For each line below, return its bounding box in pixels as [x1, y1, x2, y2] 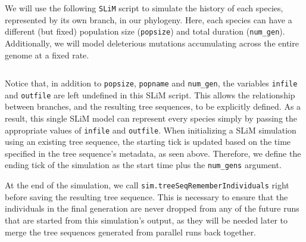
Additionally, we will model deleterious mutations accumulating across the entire [5, 36, 299, 49]
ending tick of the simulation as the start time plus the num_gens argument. [5, 159, 282, 171]
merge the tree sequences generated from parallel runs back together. [5, 225, 257, 238]
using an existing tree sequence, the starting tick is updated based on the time [5, 135, 291, 148]
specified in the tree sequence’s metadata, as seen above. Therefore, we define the [5, 147, 301, 159]
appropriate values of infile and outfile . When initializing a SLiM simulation [5, 123, 296, 136]
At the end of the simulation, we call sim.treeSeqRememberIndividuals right [5, 179, 289, 191]
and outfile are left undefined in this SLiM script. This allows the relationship [5, 88, 295, 101]
